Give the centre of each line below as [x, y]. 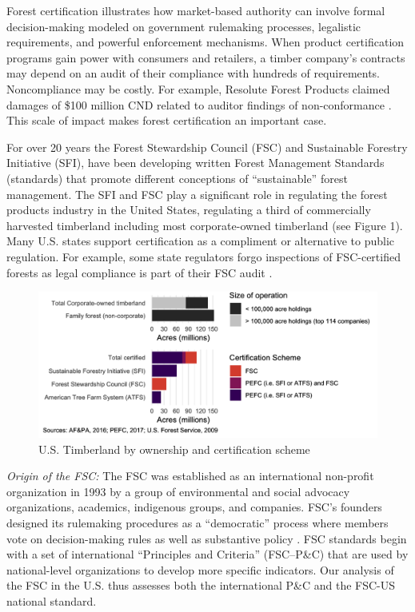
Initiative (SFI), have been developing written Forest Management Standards [196, 163]
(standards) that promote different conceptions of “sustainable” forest [177, 178]
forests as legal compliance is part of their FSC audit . [140, 272]
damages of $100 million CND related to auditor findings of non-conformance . [199, 104]
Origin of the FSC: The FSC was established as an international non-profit [190, 476]
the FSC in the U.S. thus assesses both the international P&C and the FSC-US [201, 585]
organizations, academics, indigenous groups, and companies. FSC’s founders [194, 507]
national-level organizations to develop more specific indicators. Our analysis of [200, 569]
